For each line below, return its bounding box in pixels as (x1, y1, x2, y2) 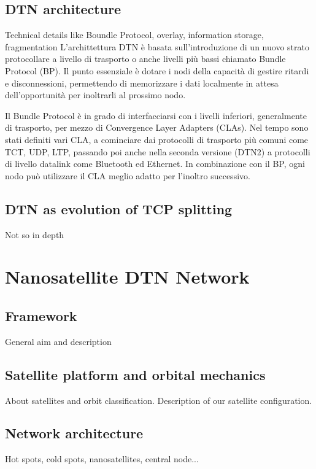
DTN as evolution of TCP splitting (5, 199, 233, 218)
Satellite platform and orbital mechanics (5, 365, 266, 384)
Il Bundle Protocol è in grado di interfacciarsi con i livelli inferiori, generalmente (5, 109, 307, 122)
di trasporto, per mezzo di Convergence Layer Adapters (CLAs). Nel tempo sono (5, 121, 309, 134)
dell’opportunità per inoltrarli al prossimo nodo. (5, 88, 186, 101)
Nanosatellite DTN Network (5, 264, 250, 289)
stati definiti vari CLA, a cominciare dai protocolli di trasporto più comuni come (5, 133, 309, 145)
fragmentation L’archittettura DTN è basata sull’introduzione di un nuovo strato (5, 40, 309, 53)
